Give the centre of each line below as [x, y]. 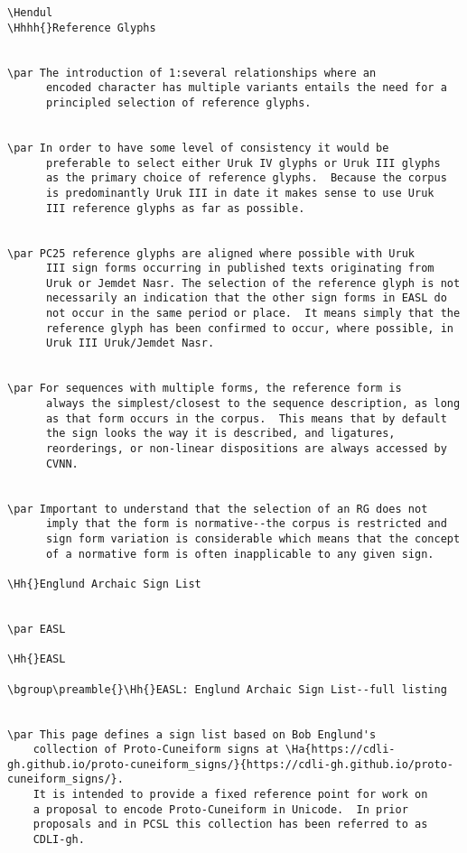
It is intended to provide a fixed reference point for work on [230, 795]
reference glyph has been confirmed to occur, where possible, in [249, 328]
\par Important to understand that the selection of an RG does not [218, 509]
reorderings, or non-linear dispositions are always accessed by [246, 449]
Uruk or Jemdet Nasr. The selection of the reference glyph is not [253, 283]
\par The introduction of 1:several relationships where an [192, 73]
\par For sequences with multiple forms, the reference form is [205, 389]
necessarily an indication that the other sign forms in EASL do [246, 298]
